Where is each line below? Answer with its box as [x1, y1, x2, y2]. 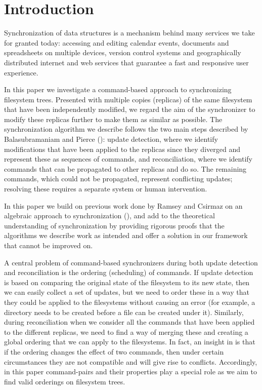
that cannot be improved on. [4, 240, 93, 250]
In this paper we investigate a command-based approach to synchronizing [4, 84, 232, 95]
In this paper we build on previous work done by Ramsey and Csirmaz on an [4, 200, 243, 211]
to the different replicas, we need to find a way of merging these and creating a [4, 326, 248, 337]
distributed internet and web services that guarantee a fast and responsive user [4, 57, 249, 67]
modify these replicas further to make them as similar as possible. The [4, 113, 223, 124]
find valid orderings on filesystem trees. [4, 376, 125, 386]
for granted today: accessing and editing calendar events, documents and [4, 37, 229, 48]
